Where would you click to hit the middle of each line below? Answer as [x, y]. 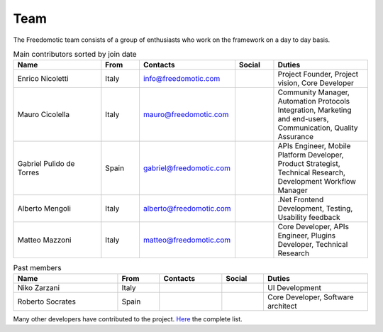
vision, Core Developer [316, 83]
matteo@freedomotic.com [187, 240]
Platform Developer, [311, 155]
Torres [28, 172]
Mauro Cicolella [44, 115]
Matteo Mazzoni [44, 240]
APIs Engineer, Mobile [314, 146]
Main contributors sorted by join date [75, 55]
